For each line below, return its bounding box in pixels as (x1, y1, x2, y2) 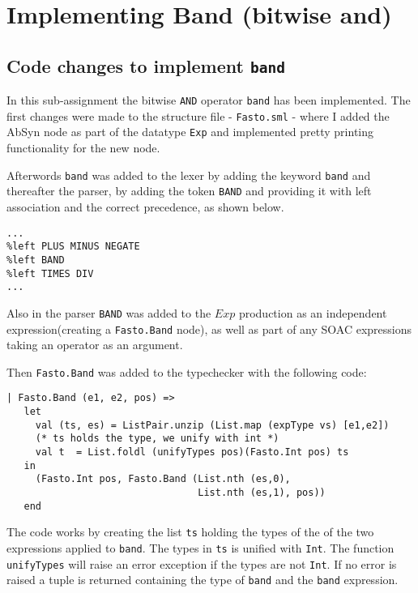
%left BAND (6, 254, 65, 266)
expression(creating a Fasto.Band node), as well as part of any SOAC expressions (6, 320, 412, 337)
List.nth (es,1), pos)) (198, 487, 326, 499)
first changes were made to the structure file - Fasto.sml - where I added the (6, 107, 390, 124)
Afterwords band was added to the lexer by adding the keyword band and (6, 166, 371, 183)
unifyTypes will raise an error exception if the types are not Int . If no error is (6, 555, 397, 572)
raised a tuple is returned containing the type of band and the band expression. (6, 571, 399, 588)
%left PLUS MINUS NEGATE (6, 241, 140, 253)
